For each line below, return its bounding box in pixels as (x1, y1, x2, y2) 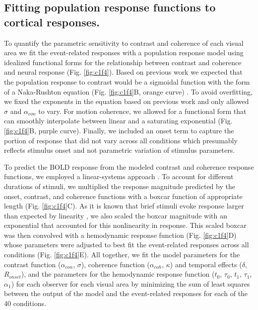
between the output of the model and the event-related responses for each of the (4, 288, 248, 299)
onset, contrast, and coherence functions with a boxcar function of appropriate (4, 191, 243, 201)
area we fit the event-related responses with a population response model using (4, 47, 244, 58)
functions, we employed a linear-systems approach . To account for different (4, 171, 234, 182)
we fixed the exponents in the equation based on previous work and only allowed (4, 96, 249, 106)
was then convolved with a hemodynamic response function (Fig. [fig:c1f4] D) (4, 229, 237, 240)
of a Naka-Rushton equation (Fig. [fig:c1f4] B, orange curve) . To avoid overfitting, (4, 86, 253, 97)
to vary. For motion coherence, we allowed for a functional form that (38, 105, 247, 116)
